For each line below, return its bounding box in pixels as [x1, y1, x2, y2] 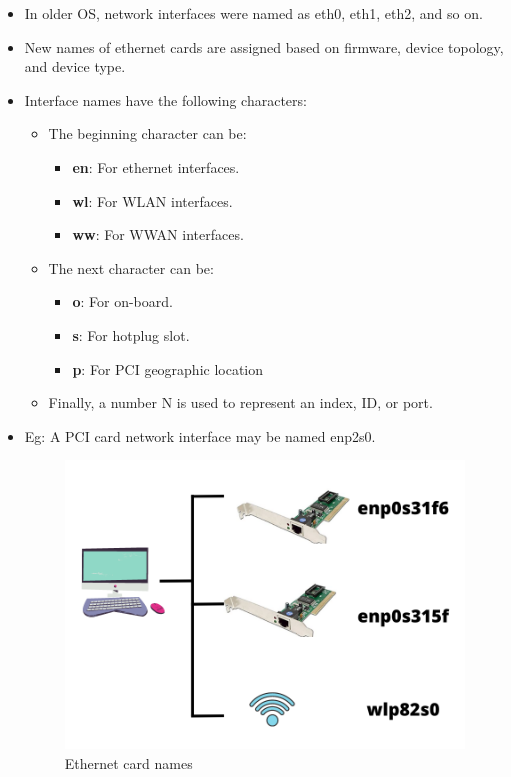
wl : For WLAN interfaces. [72, 190, 233, 211]
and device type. [24, 56, 126, 77]
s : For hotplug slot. [72, 324, 190, 345]
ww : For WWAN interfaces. [72, 224, 244, 245]
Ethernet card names [64, 752, 193, 773]
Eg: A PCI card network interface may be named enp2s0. [24, 425, 376, 446]
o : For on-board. [72, 291, 173, 312]
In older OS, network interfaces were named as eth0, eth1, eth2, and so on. [24, 3, 483, 23]
